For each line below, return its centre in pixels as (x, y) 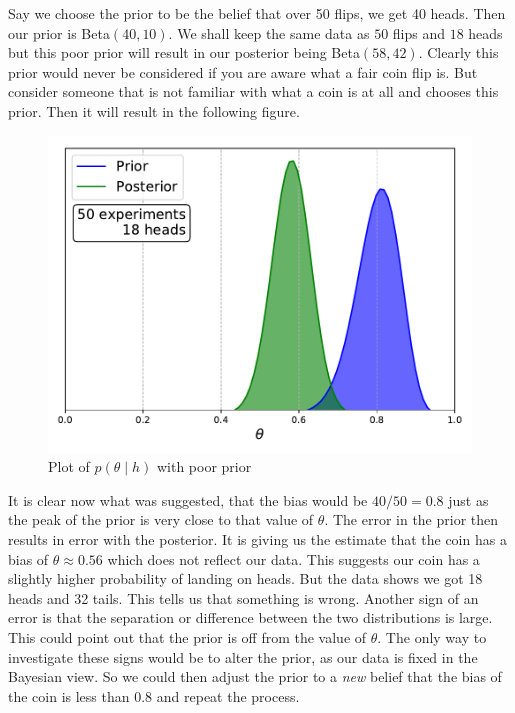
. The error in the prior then (411, 519)
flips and (419, 32)
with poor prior (204, 466)
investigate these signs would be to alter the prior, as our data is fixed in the (243, 656)
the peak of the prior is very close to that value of (161, 519)
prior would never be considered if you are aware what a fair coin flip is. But (243, 71)
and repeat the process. (228, 695)
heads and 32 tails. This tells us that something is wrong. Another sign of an (243, 597)
